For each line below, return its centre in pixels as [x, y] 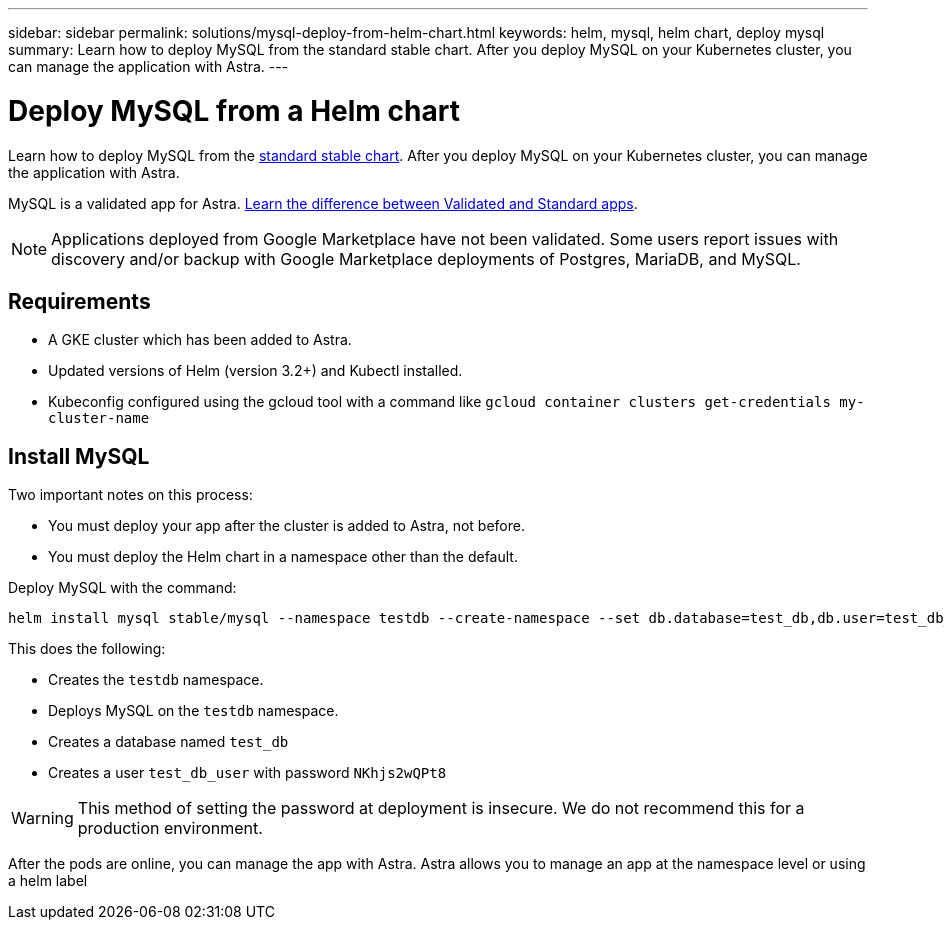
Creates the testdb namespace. [156, 680]
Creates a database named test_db [168, 742]
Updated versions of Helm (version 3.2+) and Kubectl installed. [255, 371]
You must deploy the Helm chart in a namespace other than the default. [283, 557]
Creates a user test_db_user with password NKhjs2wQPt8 [247, 773]
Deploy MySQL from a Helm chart [234, 110]
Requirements [79, 301]
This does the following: [87, 649]
